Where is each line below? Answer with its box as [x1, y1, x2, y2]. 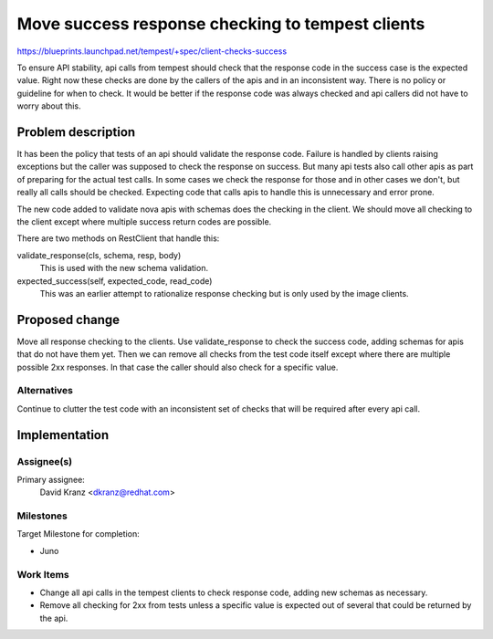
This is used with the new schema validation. [39, 263, 209, 274]
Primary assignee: [16, 474, 86, 485]
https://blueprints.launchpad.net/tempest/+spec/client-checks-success [16, 46, 288, 57]
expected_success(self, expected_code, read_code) [16, 275, 213, 287]
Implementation [16, 427, 110, 443]
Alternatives [16, 384, 73, 397]
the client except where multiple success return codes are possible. [16, 215, 272, 227]
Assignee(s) [16, 455, 73, 467]
